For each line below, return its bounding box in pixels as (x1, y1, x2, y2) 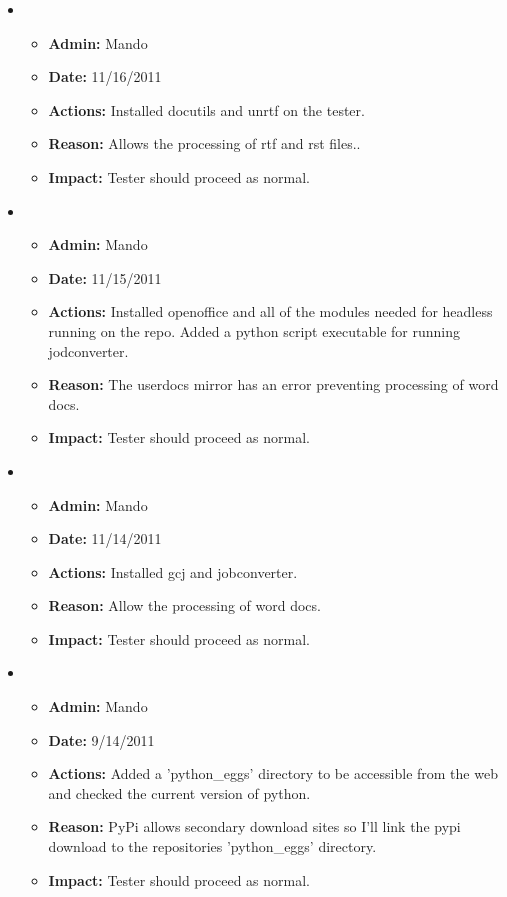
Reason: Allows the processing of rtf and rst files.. (48, 133, 361, 154)
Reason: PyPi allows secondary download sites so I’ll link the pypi (48, 816, 461, 837)
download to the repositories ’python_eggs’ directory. (48, 836, 377, 857)
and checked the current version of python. (48, 782, 311, 803)
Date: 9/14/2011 (48, 729, 155, 750)
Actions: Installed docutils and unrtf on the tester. (48, 99, 365, 120)
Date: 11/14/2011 (48, 528, 162, 549)
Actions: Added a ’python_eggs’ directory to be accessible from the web (48, 763, 498, 784)
